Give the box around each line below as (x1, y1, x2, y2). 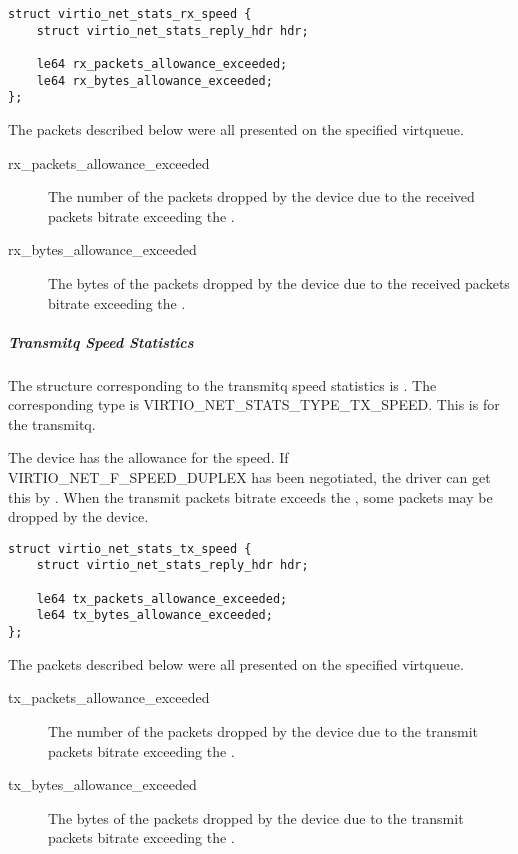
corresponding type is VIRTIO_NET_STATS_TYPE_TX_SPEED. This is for (8, 394, 500, 415)
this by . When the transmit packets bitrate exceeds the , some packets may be (8, 486, 493, 507)
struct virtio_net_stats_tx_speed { (8, 541, 252, 556)
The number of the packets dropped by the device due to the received (48, 186, 475, 207)
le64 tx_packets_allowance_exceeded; (36, 591, 288, 606)
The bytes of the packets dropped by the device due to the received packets (48, 272, 510, 293)
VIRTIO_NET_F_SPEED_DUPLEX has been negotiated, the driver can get (8, 467, 491, 488)
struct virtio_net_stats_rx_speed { (8, 7, 252, 21)
